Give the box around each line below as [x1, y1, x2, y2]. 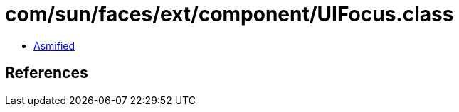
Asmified [33, 39, 75, 52]
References [5, 64, 88, 82]
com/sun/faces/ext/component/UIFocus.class [5, 2, 454, 26]
